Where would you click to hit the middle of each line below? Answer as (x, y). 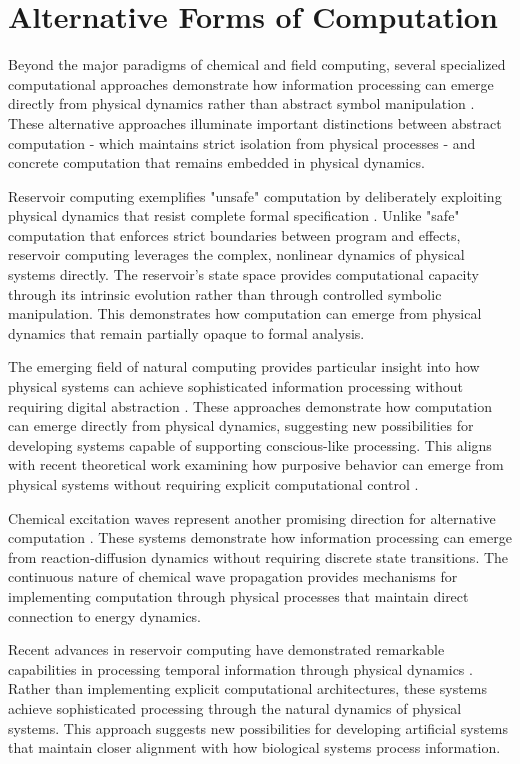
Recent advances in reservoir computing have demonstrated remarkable (226, 649)
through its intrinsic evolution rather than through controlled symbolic (225, 293)
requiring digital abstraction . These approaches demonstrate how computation (250, 405)
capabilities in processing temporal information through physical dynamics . (240, 668)
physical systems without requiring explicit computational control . (213, 484)
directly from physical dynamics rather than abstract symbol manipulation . (241, 103)
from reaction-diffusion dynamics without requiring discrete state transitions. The (258, 556)
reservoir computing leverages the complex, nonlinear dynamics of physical (236, 254)
